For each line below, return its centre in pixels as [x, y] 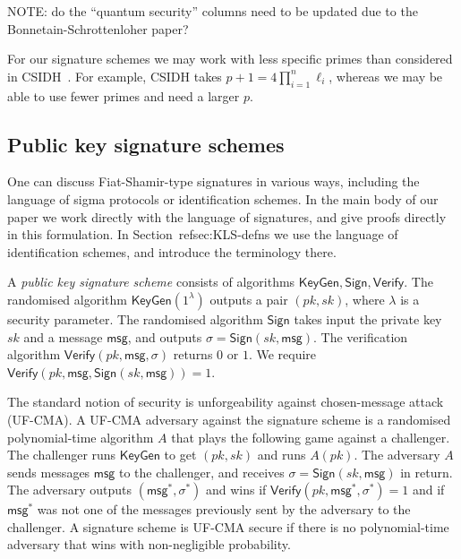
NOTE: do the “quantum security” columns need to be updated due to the [213, 11]
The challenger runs [62, 455]
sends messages [49, 472]
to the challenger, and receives [201, 472]
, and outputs [165, 336]
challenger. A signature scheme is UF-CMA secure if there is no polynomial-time [228, 526]
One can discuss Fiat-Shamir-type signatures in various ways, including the [213, 181]
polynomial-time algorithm [81, 437]
